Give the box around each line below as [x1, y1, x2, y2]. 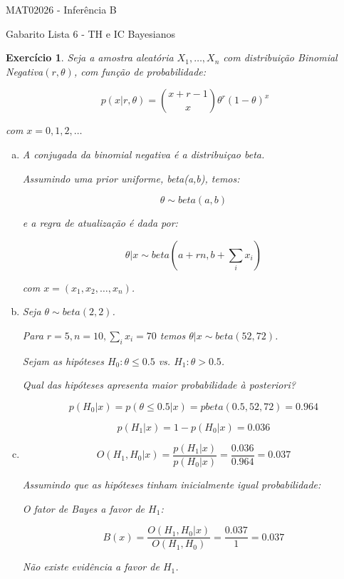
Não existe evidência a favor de [22, 559, 160, 574]
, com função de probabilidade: [73, 63, 207, 78]
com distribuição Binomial [223, 50, 338, 65]
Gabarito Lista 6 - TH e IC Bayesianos [6, 26, 175, 41]
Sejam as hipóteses [22, 353, 104, 368]
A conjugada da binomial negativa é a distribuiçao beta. [22, 146, 265, 161]
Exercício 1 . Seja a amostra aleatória [6, 50, 174, 65]
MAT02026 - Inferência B [6, 2, 117, 16]
